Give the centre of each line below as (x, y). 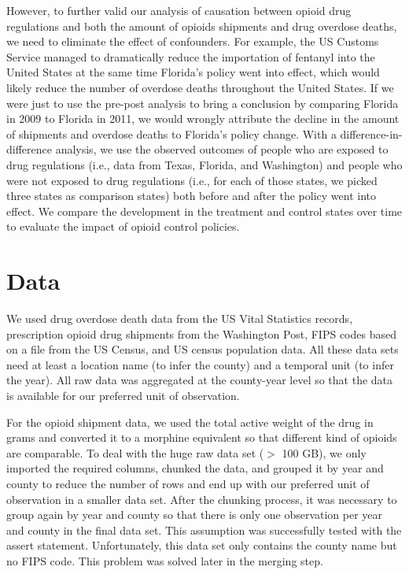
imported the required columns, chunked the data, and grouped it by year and (195, 468)
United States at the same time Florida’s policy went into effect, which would (193, 72)
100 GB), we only (324, 452)
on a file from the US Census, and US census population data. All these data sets (203, 349)
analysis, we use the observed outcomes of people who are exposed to (222, 149)
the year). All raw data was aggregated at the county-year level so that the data (200, 380)
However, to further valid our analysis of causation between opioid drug (179, 10)
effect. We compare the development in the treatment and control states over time (204, 211)
